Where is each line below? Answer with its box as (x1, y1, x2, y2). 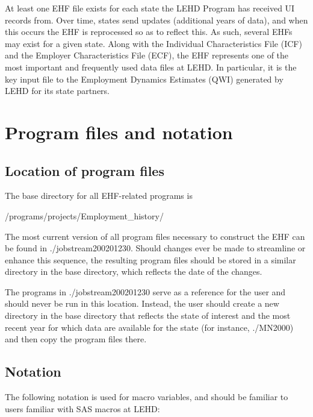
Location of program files (5, 161, 164, 180)
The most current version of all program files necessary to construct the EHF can (5, 230, 305, 242)
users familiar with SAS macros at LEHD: (5, 402, 160, 415)
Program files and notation (5, 119, 233, 144)
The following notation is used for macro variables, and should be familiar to (5, 390, 288, 403)
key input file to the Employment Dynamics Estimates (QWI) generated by (5, 72, 284, 85)
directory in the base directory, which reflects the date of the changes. (5, 265, 262, 278)
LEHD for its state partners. (5, 84, 110, 97)
